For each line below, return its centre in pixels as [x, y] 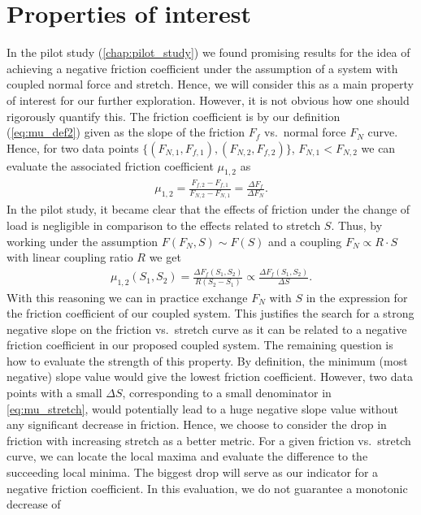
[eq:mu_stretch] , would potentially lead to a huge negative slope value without [203, 408]
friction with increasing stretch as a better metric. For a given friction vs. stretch [209, 440]
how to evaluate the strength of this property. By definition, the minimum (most [207, 360]
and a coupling [305, 241]
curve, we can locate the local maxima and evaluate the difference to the [187, 456]
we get [165, 257]
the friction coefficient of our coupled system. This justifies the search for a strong [210, 313]
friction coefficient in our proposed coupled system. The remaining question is [200, 345]
